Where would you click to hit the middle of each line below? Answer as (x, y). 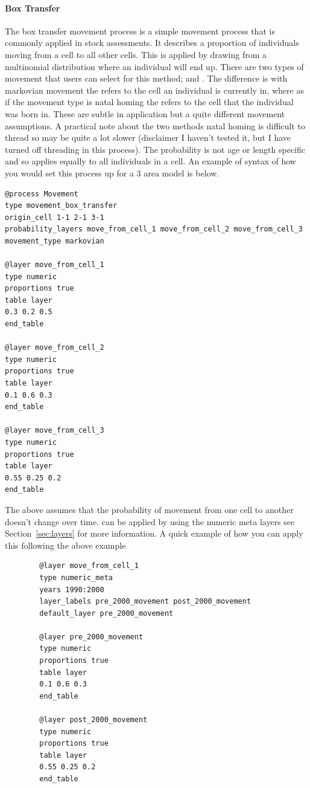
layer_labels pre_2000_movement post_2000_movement (145, 602)
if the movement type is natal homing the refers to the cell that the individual (149, 102)
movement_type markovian (55, 241)
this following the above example (65, 545)
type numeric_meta (76, 577)
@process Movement (42, 194)
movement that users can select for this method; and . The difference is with (146, 78)
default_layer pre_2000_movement (106, 613)
